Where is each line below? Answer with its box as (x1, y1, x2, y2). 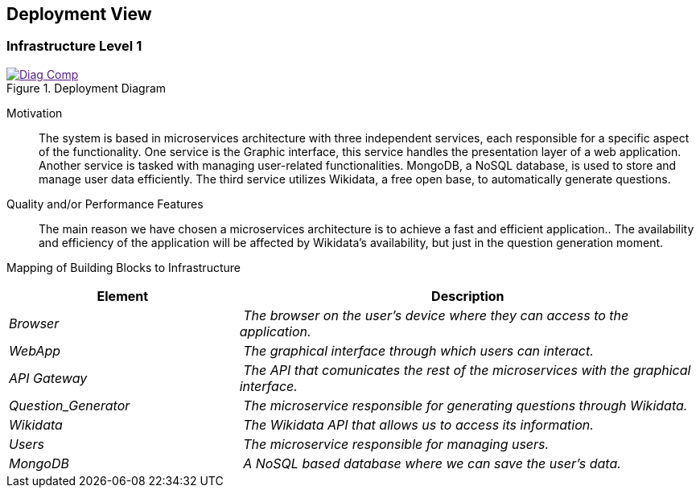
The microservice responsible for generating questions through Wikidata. (243, 397, 688, 414)
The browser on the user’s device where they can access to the (243, 307, 629, 323)
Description (431, 287, 504, 304)
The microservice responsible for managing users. (243, 435, 550, 452)
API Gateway (9, 369, 88, 386)
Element (97, 287, 149, 304)
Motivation (6, 105, 63, 120)
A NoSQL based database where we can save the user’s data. (243, 455, 621, 471)
